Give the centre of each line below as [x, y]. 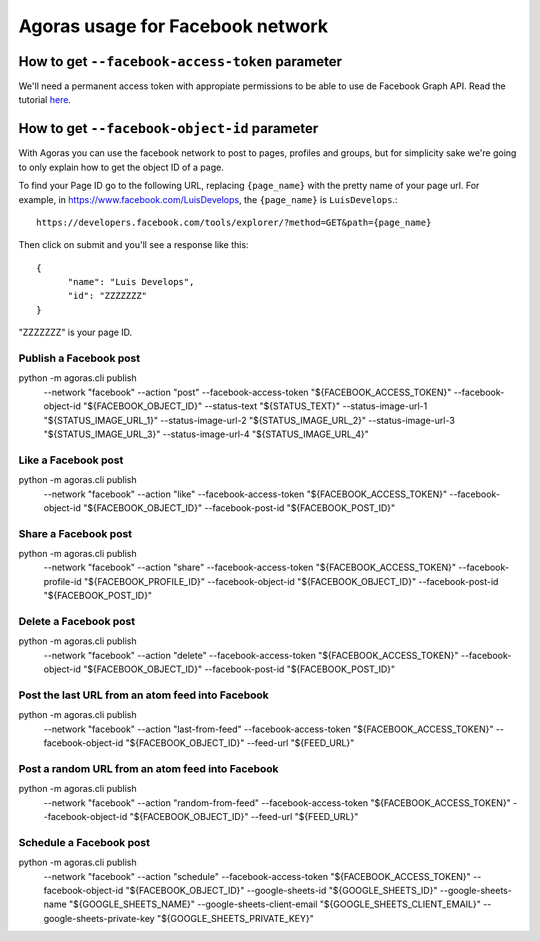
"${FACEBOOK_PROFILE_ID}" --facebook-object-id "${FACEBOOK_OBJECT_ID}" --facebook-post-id [291, 581]
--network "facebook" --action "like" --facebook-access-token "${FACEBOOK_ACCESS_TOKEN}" [245, 494]
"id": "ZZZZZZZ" [107, 296]
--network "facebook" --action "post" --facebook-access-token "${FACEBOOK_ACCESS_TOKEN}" [247, 392]
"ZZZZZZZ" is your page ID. [75, 332]
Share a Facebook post [75, 533]
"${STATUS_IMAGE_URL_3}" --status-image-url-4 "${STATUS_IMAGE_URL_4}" [206, 434]
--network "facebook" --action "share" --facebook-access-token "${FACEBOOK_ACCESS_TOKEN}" [250, 567]
